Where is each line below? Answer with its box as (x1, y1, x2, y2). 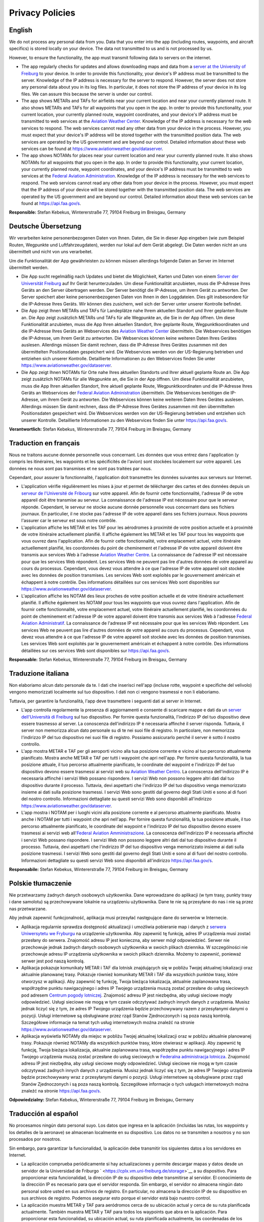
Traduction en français (9, 439, 80, 447)
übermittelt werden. (9, 264, 49, 270)
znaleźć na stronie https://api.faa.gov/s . (21, 1088, 101, 1094)
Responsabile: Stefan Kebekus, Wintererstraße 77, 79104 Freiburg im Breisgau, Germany (9, 867, 188, 873)
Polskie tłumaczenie (9, 879, 72, 887)
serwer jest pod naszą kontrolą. (21, 958, 85, 964)
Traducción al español (9, 1110, 78, 1118)
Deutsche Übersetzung (9, 222, 82, 231)
